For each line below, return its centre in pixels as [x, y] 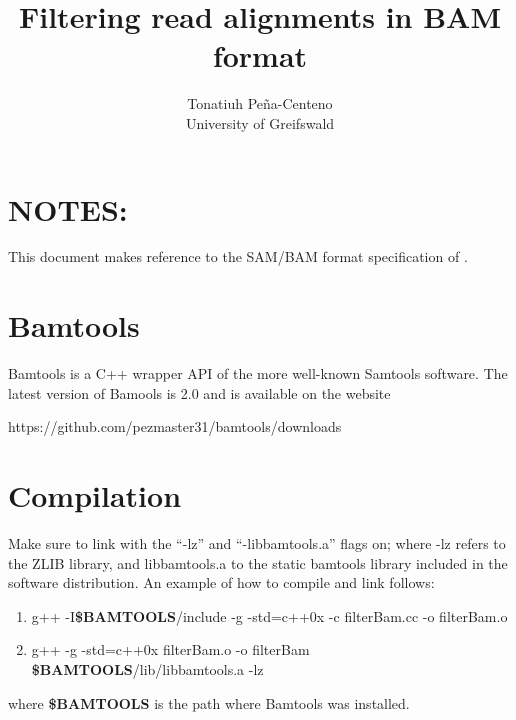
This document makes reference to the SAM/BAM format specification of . [238, 256]
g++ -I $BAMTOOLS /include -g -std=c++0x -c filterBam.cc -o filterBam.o [269, 615]
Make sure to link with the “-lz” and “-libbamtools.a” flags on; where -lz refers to [257, 543]
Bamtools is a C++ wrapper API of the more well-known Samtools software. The [258, 373]
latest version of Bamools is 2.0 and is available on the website [199, 392]
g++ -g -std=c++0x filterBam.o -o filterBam [170, 649]
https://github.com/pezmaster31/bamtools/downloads [175, 426]
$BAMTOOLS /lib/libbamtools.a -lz [147, 669]
